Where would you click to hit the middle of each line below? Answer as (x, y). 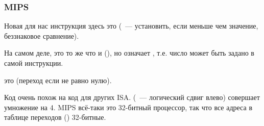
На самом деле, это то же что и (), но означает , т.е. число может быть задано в (129, 53)
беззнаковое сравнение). (42, 35)
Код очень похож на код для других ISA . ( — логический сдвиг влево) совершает (132, 97)
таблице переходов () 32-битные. (55, 117)
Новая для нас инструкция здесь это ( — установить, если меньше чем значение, (131, 26)
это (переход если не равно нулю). (58, 80)
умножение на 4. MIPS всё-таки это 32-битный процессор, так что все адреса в (128, 107)
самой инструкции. (34, 63)
